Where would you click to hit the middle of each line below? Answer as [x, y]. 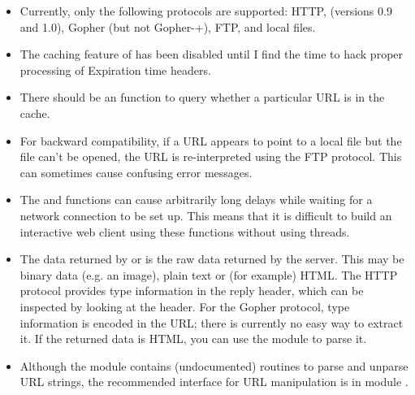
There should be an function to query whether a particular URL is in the [202, 97]
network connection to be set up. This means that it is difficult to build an [206, 215]
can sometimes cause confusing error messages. [136, 172]
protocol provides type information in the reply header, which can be [192, 291]
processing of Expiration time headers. [115, 69]
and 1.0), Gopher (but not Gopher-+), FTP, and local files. [168, 26]
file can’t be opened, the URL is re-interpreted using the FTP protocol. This [211, 156]
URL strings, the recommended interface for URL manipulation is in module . [214, 382]
